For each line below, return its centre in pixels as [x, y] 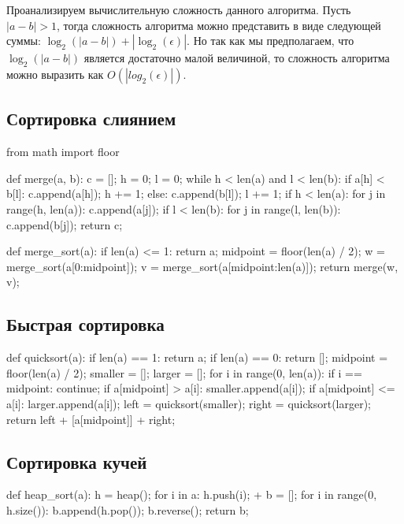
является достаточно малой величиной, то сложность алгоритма [237, 58]
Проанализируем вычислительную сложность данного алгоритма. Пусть [179, 9]
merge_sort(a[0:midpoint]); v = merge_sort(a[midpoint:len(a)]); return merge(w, [202, 266]
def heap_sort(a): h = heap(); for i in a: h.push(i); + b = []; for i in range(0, [192, 494]
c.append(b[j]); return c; [65, 224]
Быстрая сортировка [85, 324]
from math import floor [63, 152]
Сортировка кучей [77, 461]
